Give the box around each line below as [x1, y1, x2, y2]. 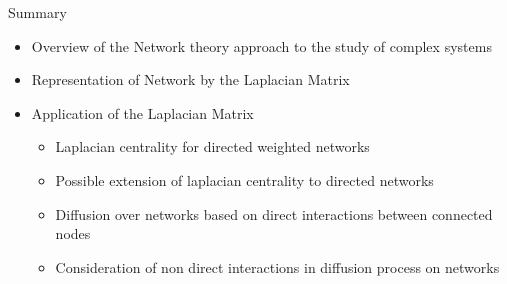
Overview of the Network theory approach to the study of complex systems [31, 35, 492, 56]
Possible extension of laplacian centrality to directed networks [55, 169, 434, 190]
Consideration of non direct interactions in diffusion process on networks [55, 256, 500, 277]
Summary [8, 2, 67, 22]
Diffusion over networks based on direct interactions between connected [55, 203, 493, 224]
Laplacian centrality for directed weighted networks [55, 136, 370, 157]
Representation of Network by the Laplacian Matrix [31, 69, 350, 90]
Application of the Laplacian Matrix [31, 102, 254, 123]
